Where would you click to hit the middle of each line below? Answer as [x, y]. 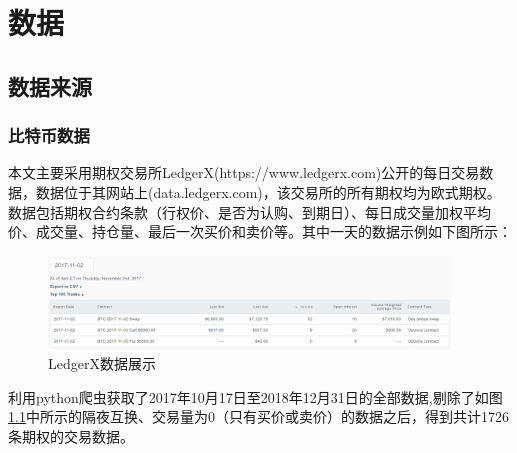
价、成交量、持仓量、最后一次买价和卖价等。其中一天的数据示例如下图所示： [260, 231]
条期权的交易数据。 [71, 435]
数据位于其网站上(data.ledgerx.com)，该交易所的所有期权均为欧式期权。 [268, 191]
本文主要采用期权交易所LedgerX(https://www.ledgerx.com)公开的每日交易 [244, 172]
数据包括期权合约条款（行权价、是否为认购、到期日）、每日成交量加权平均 [249, 211]
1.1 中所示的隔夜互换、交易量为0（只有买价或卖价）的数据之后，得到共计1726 [258, 416]
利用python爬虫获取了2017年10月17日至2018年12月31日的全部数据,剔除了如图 [255, 396]
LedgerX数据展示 [102, 362]
